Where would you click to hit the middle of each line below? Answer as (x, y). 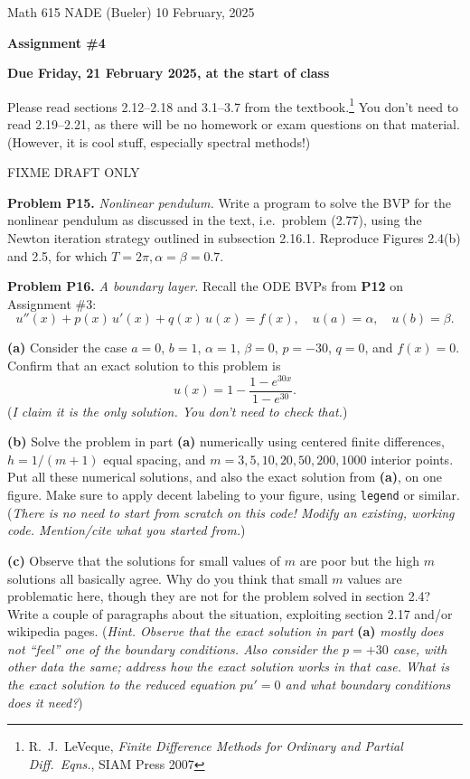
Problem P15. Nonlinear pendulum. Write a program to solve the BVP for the (230, 202)
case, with (420, 648)
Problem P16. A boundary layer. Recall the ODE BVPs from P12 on (205, 286)
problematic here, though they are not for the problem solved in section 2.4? (219, 596)
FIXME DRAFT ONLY (74, 172)
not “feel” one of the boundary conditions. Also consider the (173, 648)
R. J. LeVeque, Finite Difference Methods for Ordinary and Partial (216, 746)
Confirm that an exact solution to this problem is (144, 365)
